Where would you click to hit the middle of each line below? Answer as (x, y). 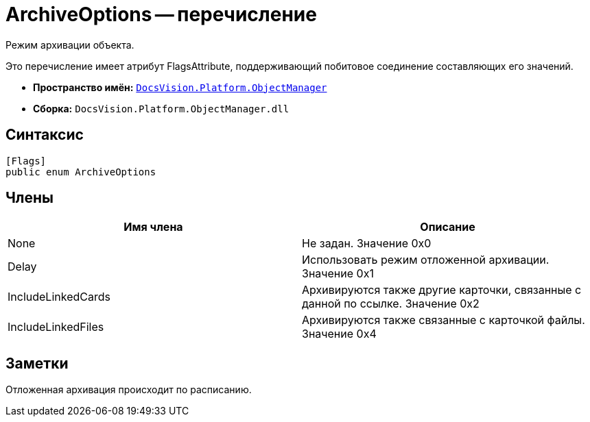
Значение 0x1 (338, 274)
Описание (448, 227)
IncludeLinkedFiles (56, 327)
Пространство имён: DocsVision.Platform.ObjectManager (180, 87)
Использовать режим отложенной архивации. (426, 260)
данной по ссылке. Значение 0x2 (391, 304)
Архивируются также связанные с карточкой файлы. (444, 320)
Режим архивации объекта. (70, 45)
